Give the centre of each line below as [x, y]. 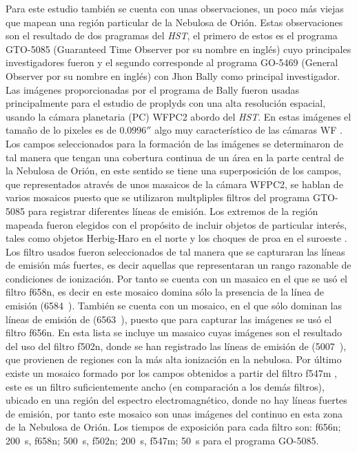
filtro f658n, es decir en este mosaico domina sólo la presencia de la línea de [165, 292]
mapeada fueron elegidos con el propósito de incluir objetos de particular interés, [176, 224]
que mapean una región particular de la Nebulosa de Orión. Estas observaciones [174, 22]
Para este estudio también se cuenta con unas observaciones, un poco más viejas [175, 8]
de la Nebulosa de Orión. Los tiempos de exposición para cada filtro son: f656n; [173, 427]
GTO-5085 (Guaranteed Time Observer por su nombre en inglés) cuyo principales [178, 49]
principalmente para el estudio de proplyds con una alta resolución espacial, [166, 103]
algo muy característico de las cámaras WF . [248, 130]
